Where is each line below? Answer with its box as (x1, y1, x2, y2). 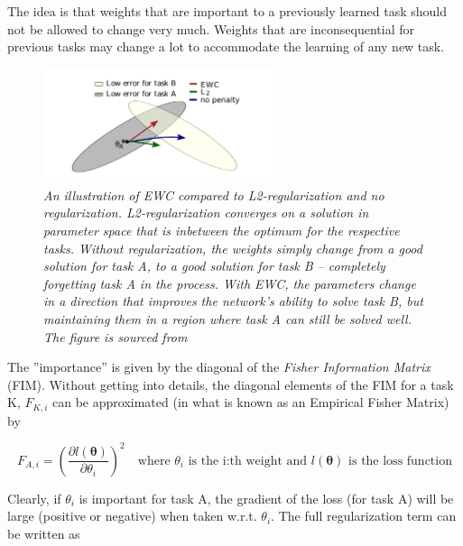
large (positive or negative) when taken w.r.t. (7, 506, 257, 525)
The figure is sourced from (43, 327, 188, 346)
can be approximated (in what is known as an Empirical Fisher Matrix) (52, 393, 449, 412)
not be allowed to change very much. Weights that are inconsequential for (7, 19, 414, 38)
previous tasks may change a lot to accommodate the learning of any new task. (7, 37, 445, 56)
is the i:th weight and (188, 454, 308, 467)
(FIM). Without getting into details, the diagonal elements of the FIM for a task (7, 375, 454, 393)
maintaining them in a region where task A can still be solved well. (43, 309, 412, 328)
